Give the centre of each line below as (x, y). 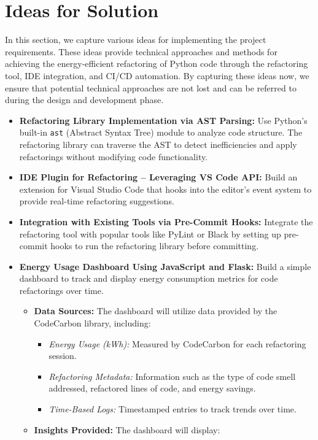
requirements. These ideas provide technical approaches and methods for (141, 51)
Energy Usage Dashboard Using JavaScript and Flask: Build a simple (165, 266)
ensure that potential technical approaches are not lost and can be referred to (151, 87)
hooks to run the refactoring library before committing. (155, 246)
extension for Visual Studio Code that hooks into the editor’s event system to (165, 189)
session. (63, 356)
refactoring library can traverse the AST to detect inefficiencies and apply (158, 144)
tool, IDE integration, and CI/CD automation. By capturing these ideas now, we (157, 75)
